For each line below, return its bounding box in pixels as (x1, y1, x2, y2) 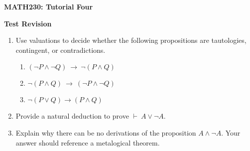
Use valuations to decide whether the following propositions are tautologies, (15, 35, 247, 45)
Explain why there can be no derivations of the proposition (15, 127, 196, 138)
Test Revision (4, 18, 52, 28)
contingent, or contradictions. (15, 44, 106, 55)
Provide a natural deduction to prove (15, 111, 129, 121)
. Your (221, 127, 241, 138)
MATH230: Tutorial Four (4, 1, 93, 11)
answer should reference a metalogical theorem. (15, 137, 160, 148)
